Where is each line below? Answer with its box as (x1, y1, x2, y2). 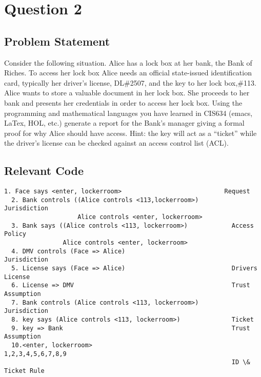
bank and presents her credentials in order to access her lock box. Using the (4, 97, 243, 108)
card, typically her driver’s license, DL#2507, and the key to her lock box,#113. (4, 77, 256, 88)
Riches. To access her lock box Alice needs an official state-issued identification (4, 67, 252, 78)
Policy (4, 230, 26, 238)
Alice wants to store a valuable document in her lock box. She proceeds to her (4, 87, 250, 98)
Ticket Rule (4, 367, 45, 374)
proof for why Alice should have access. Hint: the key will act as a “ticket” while (4, 127, 257, 138)
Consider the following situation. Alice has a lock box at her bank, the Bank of (4, 57, 252, 68)
